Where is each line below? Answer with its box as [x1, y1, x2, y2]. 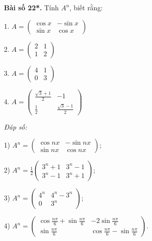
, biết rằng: [69, 2, 103, 12]
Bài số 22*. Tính [4, 2, 59, 12]
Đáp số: [4, 121, 27, 131]
